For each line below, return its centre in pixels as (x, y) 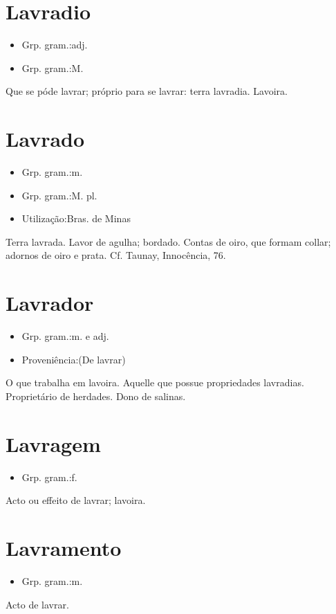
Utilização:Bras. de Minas (76, 218)
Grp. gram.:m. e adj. (65, 336)
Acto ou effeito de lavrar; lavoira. (76, 500)
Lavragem (53, 443)
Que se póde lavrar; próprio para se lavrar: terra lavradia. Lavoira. (147, 91)
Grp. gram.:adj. (55, 45)
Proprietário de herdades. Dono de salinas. (96, 396)
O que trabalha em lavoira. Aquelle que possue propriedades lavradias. (155, 382)
